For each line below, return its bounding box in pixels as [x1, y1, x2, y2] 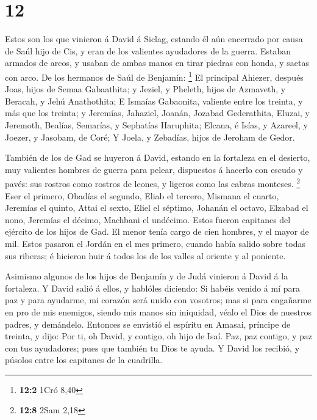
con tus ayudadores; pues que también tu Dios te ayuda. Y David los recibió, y [5, 341, 300, 354]
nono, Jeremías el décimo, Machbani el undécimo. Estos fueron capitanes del [5, 213, 291, 226]
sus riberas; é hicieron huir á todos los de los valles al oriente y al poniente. [5, 249, 286, 262]
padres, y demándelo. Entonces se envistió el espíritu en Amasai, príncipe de [5, 317, 291, 330]
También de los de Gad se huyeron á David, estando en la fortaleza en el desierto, [5, 151, 310, 164]
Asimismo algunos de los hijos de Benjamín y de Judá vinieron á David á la [5, 270, 288, 282]
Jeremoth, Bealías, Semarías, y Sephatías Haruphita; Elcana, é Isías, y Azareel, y [5, 118, 308, 131]
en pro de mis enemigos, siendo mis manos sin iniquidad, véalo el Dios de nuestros [5, 305, 312, 318]
